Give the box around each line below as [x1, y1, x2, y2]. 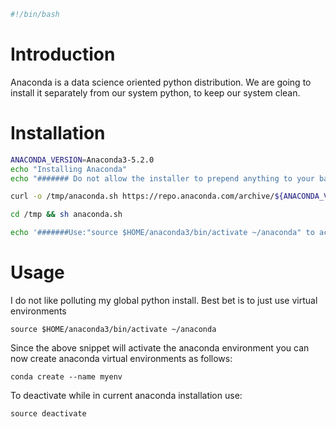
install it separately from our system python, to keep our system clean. [10, 86, 301, 99]
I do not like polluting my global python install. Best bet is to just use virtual [10, 294, 318, 306]
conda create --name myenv [10, 371, 123, 382]
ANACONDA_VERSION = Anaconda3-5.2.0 [10, 155, 155, 165]
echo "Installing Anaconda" [10, 164, 128, 174]
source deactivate [10, 408, 87, 419]
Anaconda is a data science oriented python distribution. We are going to [10, 76, 312, 88]
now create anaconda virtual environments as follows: [10, 352, 233, 364]
